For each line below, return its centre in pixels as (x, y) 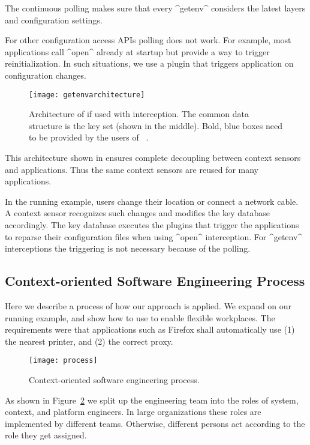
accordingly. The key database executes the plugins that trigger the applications (152, 224)
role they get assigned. (46, 435)
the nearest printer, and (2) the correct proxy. (89, 341)
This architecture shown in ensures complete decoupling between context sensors (153, 157)
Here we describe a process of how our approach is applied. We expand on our (148, 305)
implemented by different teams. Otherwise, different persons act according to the (155, 423)
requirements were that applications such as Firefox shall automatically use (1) (150, 329)
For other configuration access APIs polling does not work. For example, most (148, 40)
